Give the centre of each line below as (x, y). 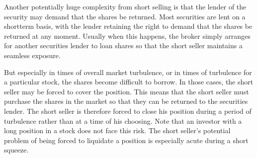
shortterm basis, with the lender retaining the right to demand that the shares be (128, 26)
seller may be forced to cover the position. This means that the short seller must (127, 91)
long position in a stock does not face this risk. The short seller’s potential (117, 130)
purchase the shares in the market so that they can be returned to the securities (126, 101)
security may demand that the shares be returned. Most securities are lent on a (125, 16)
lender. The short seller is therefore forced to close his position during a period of (128, 111)
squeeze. (16, 150)
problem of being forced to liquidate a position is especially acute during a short (126, 140)
